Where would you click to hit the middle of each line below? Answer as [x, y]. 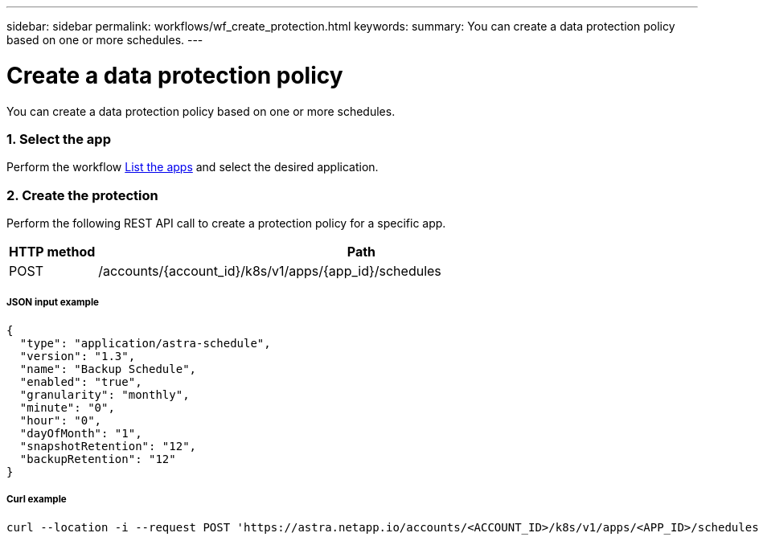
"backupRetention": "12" [98, 459]
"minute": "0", [67, 407]
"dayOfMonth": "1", [81, 433]
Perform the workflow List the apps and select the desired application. [193, 167]
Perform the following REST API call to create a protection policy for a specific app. [226, 223]
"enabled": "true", [81, 381]
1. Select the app [59, 139]
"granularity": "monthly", [105, 394]
